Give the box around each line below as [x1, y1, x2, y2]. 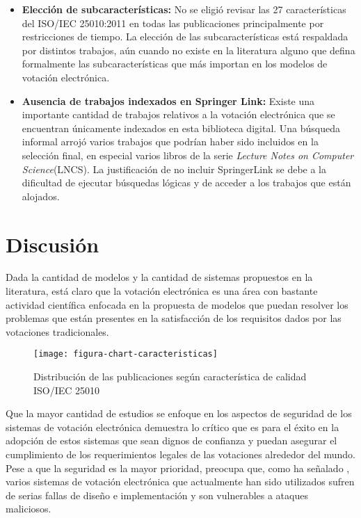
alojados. [22, 188, 60, 203]
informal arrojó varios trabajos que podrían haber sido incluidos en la [22, 134, 319, 149]
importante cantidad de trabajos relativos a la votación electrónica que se [22, 107, 335, 122]
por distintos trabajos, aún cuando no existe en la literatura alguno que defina [22, 42, 355, 57]
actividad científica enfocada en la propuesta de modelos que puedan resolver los [6, 297, 348, 311]
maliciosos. [6, 501, 51, 516]
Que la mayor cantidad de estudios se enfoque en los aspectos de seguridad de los [6, 406, 352, 421]
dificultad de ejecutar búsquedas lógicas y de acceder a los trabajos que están [22, 175, 351, 190]
